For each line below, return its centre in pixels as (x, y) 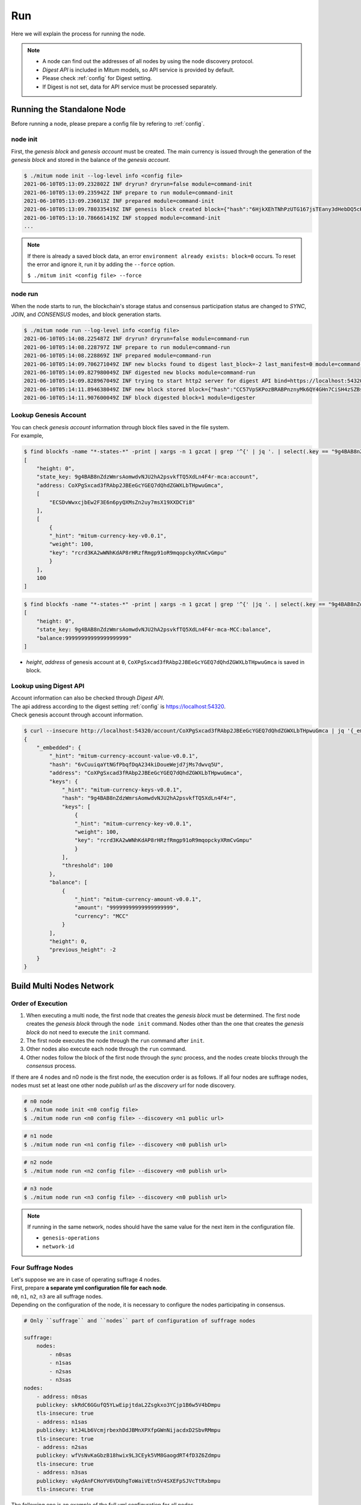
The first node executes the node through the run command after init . (115, 1041)
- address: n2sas (62, 1447)
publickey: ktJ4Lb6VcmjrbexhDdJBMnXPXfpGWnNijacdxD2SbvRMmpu (128, 1430)
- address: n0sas (62, 1396)
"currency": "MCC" (101, 916)
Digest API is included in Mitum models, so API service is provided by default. (138, 70)
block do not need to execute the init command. (88, 1032)
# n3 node (38, 1189)
